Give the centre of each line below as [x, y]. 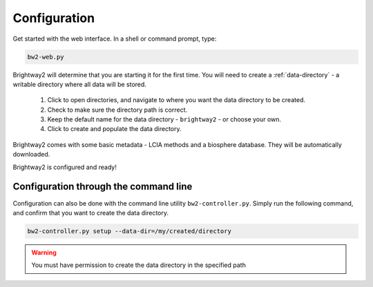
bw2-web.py [46, 57]
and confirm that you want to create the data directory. [91, 212]
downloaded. [31, 155]
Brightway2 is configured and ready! [65, 167]
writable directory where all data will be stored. [79, 84]
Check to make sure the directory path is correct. [117, 110]
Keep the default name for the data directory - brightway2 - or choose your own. [164, 119]
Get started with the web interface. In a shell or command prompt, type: [115, 39]
